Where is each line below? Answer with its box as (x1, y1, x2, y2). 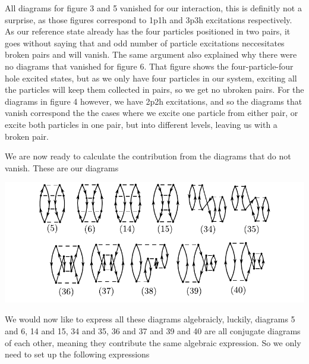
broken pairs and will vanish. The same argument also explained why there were (5, 48, 297, 61)
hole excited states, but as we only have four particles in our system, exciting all (5, 71, 297, 84)
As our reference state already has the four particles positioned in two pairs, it (5, 25, 291, 37)
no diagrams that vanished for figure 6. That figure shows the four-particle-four (5, 59, 294, 72)
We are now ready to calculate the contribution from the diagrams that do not (5, 150, 291, 162)
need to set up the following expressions (5, 348, 150, 360)
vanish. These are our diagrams (5, 161, 119, 174)
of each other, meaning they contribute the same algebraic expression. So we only (5, 336, 301, 349)
